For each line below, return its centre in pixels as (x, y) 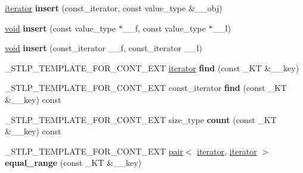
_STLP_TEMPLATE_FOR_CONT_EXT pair (94, 151)
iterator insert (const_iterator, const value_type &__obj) (114, 8)
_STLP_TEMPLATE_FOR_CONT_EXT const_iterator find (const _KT (146, 88)
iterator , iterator (227, 151)
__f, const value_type (164, 28)
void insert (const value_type (60, 28)
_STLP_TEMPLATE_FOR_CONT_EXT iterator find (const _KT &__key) (152, 67)
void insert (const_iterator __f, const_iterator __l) (103, 48)
